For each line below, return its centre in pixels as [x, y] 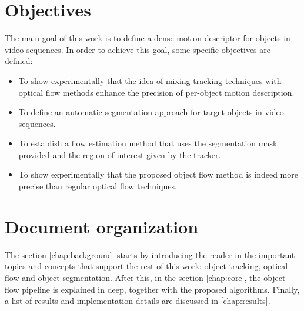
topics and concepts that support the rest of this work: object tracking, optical [146, 266]
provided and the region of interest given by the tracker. [120, 154]
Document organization [102, 226]
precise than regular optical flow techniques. [98, 186]
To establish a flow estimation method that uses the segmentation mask [148, 143]
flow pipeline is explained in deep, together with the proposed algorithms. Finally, [152, 289]
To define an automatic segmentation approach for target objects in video [151, 112]
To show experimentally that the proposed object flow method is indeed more [158, 174]
